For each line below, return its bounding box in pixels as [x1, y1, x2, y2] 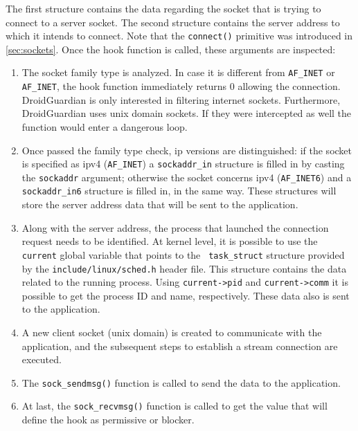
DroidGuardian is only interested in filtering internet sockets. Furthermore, [21, 92, 341, 107]
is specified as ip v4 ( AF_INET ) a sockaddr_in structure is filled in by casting [21, 156, 345, 171]
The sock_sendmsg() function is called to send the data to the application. [21, 375, 341, 389]
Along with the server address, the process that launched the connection [21, 220, 329, 235]
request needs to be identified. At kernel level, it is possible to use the [21, 234, 318, 248]
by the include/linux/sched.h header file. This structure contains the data [21, 261, 347, 275]
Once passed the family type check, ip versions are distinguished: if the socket [21, 143, 352, 157]
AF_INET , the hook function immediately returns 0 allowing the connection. [21, 79, 341, 93]
